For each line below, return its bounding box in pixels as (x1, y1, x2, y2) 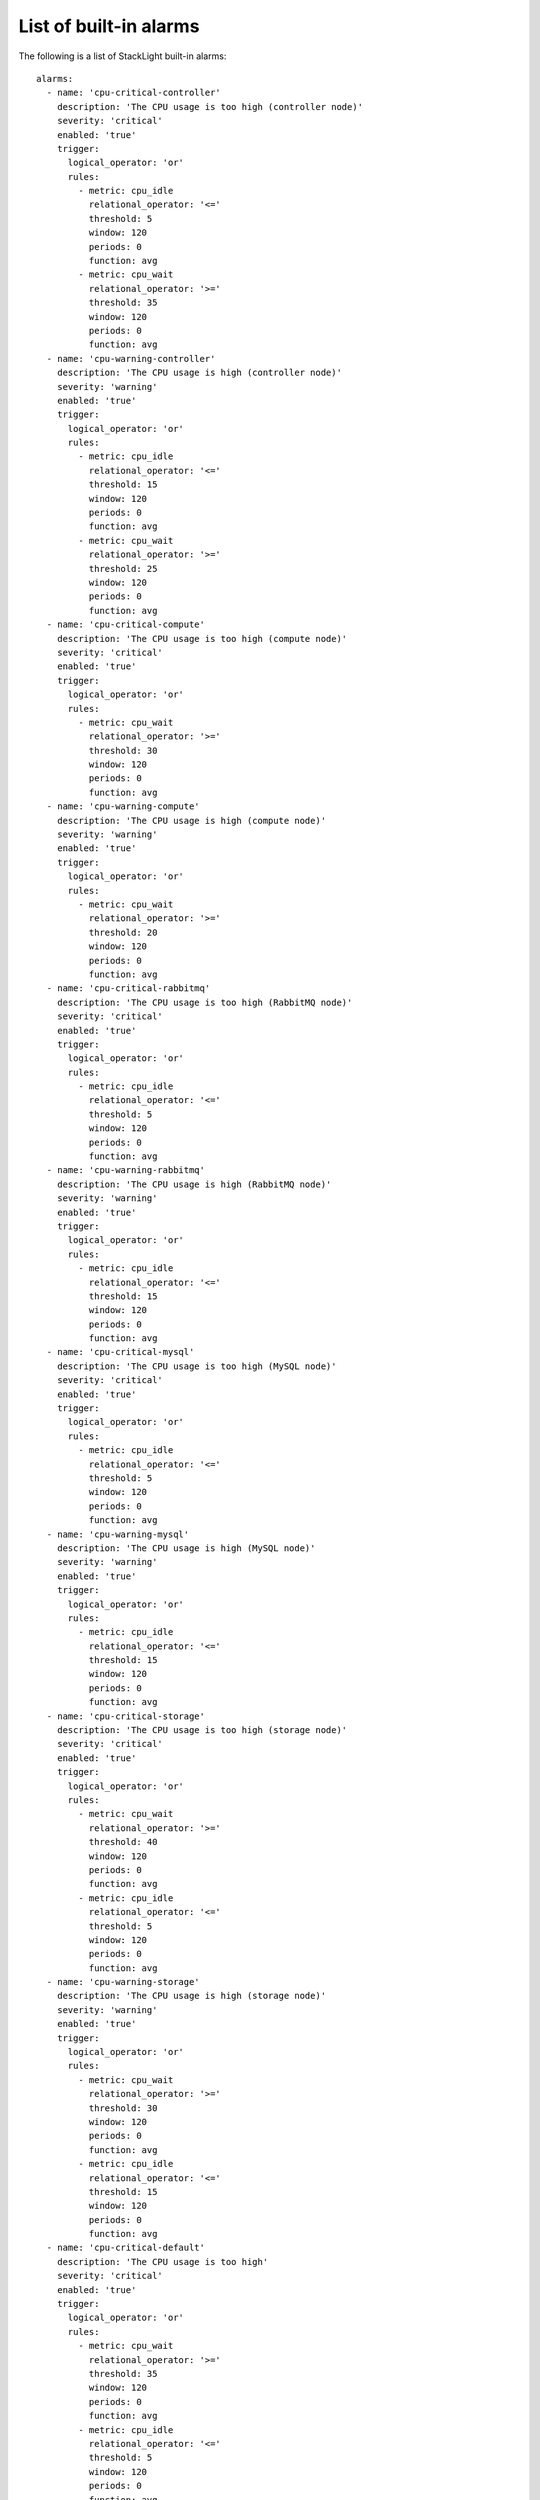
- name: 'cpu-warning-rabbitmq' (46, 1165, 205, 1176)
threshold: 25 (88, 563, 158, 574)
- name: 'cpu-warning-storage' (46, 1976, 200, 1988)
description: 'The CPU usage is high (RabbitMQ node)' (56, 1178, 332, 1190)
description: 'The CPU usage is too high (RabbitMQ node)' (56, 996, 353, 1008)
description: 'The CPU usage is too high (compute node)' (56, 633, 348, 644)
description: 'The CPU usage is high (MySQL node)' (56, 1542, 316, 1554)
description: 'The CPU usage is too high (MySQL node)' (56, 1360, 337, 1372)
